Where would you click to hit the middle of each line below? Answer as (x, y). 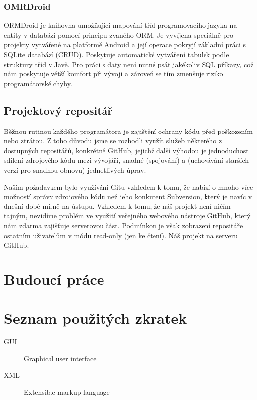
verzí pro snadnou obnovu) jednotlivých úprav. (75, 169)
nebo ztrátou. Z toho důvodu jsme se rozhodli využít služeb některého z (113, 141)
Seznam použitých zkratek (96, 318)
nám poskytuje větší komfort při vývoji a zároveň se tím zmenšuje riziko (114, 74)
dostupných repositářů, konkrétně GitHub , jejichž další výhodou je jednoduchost (126, 150)
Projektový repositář (58, 110)
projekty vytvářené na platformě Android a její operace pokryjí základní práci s (125, 44)
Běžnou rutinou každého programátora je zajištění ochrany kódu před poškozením (128, 131)
